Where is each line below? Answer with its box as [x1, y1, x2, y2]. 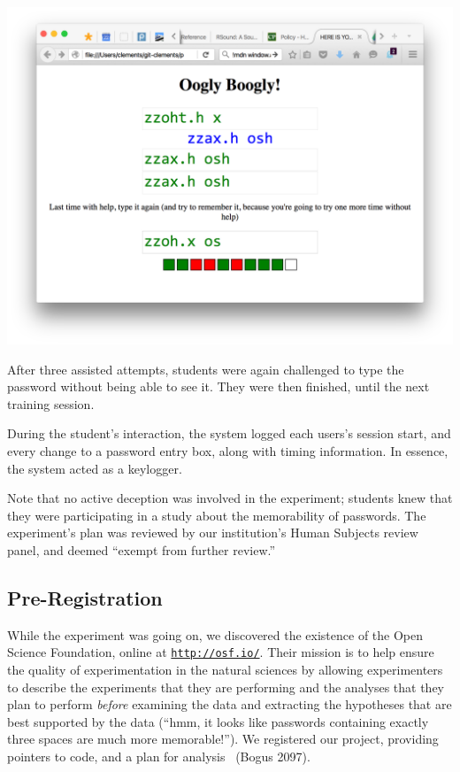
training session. [7, 394, 95, 413]
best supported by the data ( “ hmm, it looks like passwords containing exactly [7, 712, 429, 730]
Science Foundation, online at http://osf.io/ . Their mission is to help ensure [7, 643, 434, 661]
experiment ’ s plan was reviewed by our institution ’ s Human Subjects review [7, 523, 418, 542]
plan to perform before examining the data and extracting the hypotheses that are [7, 695, 452, 714]
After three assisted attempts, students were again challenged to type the [7, 359, 404, 378]
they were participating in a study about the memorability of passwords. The [7, 506, 426, 524]
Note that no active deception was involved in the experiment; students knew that [7, 489, 453, 507]
